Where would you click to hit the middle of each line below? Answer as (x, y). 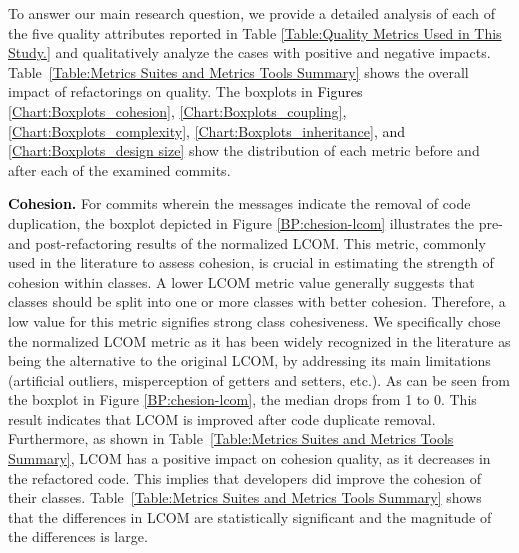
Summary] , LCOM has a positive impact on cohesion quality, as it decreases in (249, 458)
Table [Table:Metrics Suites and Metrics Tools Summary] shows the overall (238, 71)
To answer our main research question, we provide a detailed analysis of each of (252, 13)
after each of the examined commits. (119, 169)
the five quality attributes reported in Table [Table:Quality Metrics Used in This (255, 32)
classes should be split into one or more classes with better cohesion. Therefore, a (257, 301)
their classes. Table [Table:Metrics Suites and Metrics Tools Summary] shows (245, 497)
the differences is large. (78, 536)
